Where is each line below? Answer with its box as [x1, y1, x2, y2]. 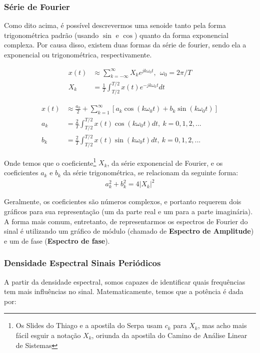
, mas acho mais [197, 320, 247, 331]
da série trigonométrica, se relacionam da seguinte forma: [63, 167, 238, 178]
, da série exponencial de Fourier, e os [107, 157, 223, 168]
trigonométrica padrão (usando [4, 29, 99, 40]
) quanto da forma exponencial [134, 29, 228, 40]
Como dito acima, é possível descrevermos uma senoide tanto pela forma [4, 20, 226, 30]
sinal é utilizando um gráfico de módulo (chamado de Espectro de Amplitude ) [4, 226, 254, 236]
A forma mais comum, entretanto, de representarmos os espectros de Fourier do [4, 216, 248, 226]
